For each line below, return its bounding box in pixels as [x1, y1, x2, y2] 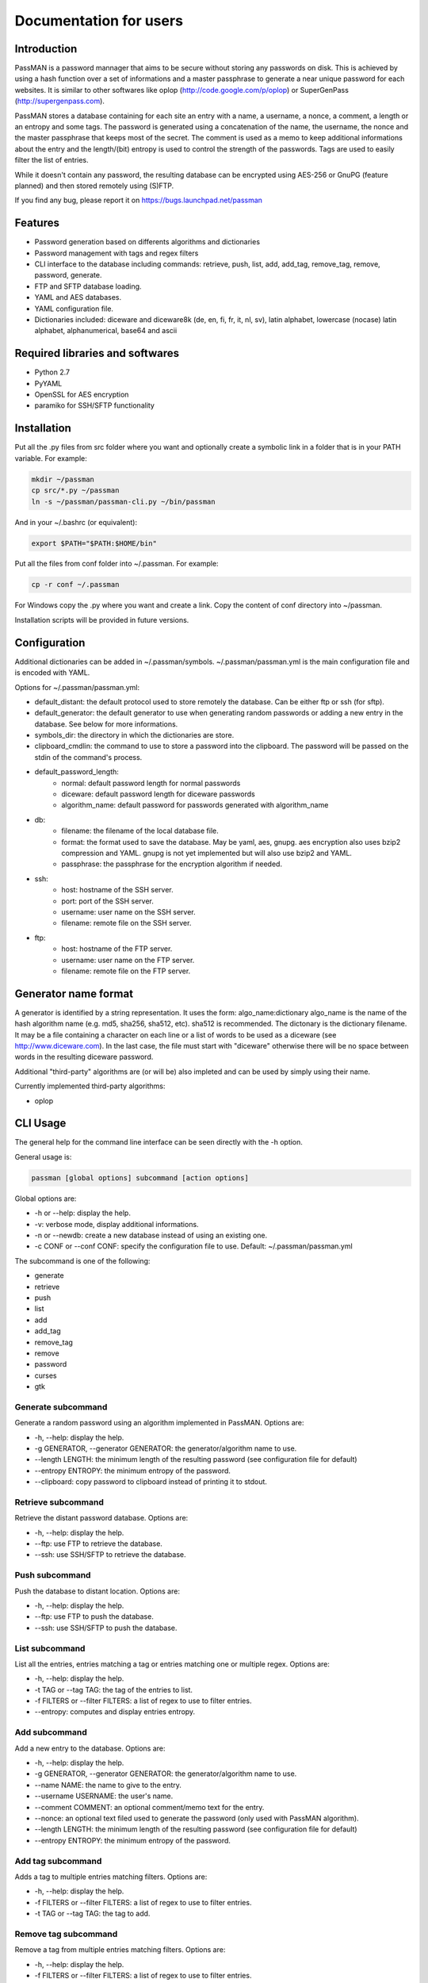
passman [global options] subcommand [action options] [31, 1173, 249, 1182]
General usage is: [14, 1152, 72, 1161]
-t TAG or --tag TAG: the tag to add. [34, 1908, 151, 1919]
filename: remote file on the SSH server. [61, 919, 192, 928]
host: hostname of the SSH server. [61, 885, 174, 895]
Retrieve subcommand [14, 1496, 105, 1507]
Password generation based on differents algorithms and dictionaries [34, 237, 261, 247]
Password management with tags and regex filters [34, 248, 199, 258]
